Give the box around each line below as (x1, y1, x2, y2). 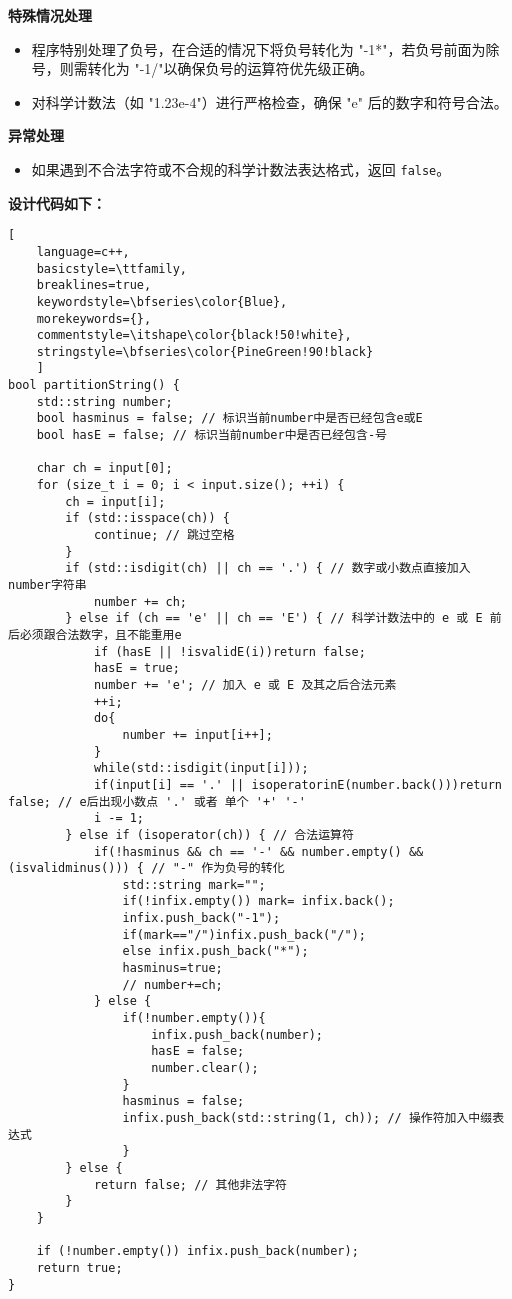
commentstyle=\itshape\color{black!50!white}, (36, 328, 352, 343)
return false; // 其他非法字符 (93, 1177, 287, 1192)
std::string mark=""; (122, 877, 266, 892)
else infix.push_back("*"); (122, 944, 309, 959)
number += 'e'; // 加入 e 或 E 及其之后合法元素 (93, 677, 397, 692)
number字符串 (8, 578, 87, 592)
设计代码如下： (8, 192, 106, 213)
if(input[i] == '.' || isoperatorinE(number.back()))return (93, 777, 502, 792)
